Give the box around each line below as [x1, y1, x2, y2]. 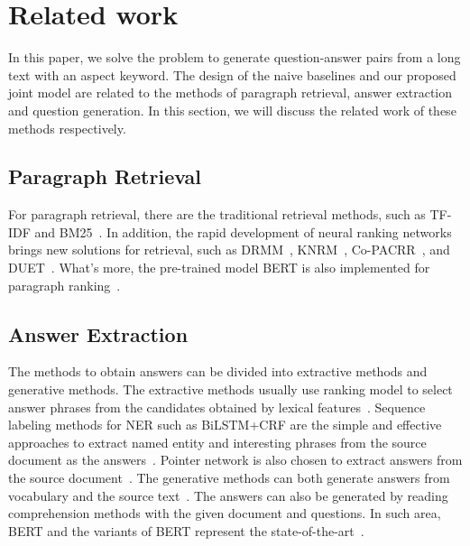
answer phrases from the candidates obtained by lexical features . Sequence [8, 397, 426, 416]
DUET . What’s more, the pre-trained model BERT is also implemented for [8, 258, 430, 277]
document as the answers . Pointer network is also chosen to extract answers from [8, 450, 463, 469]
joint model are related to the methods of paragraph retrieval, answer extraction [8, 83, 453, 102]
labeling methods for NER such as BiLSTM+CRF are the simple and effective [8, 415, 442, 434]
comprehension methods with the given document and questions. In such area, [8, 504, 441, 523]
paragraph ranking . [8, 275, 121, 294]
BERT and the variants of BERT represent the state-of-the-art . [8, 521, 364, 540]
